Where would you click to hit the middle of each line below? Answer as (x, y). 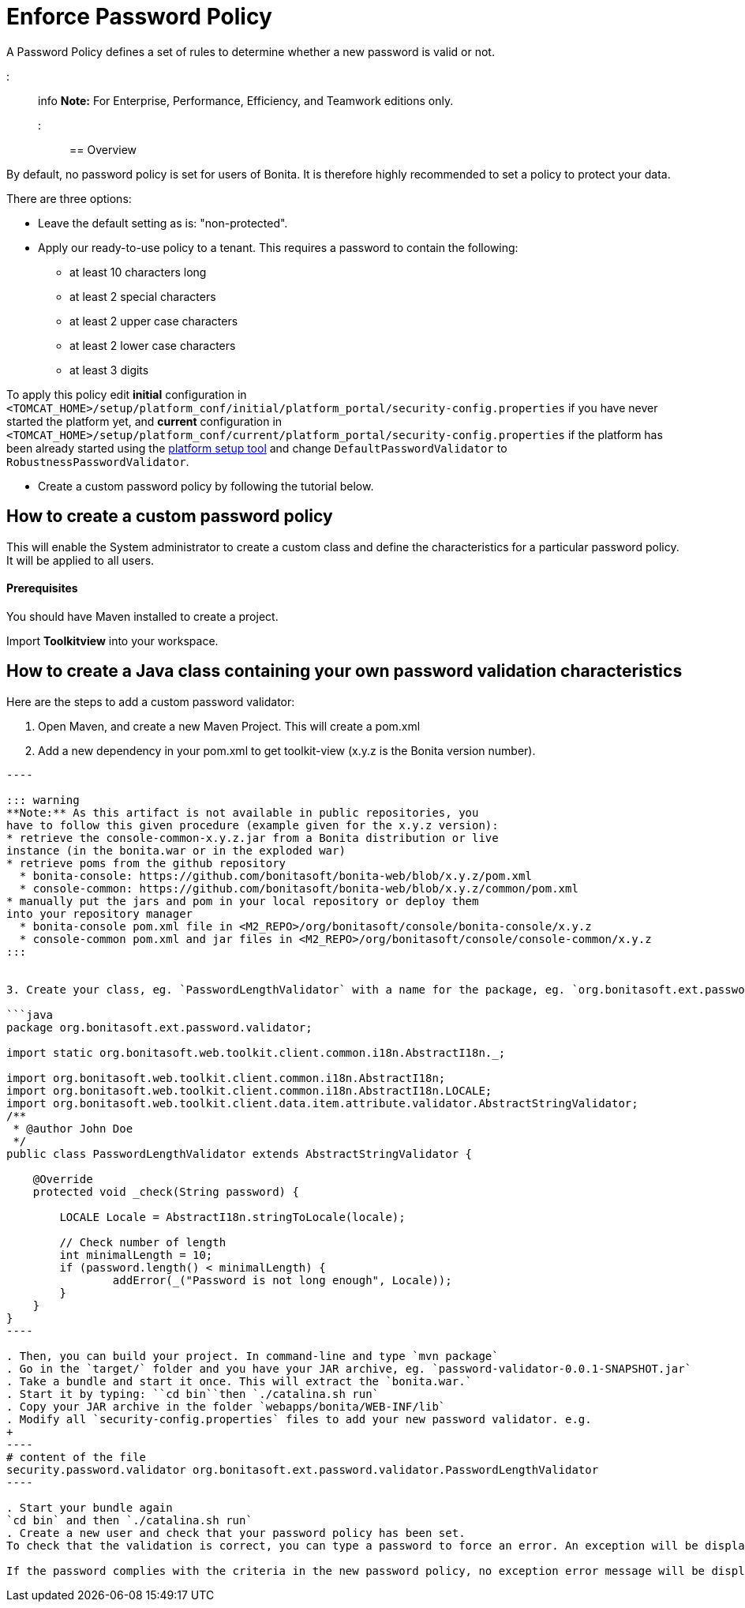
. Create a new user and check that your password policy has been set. (236, 1533)
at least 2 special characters (143, 296)
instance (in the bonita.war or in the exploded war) (176, 850)
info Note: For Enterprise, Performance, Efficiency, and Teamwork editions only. (246, 100)
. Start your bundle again (90, 1507)
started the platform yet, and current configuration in (144, 421)
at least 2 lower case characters (153, 345)
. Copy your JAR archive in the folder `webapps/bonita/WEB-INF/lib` (226, 1406)
